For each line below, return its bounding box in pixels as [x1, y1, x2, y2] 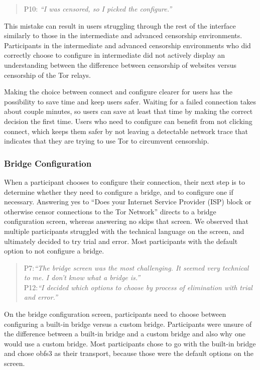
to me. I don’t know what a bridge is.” [24, 272, 141, 283]
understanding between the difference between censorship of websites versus [4, 59, 237, 70]
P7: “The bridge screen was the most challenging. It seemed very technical [24, 262, 249, 273]
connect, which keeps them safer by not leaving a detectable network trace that [4, 126, 248, 136]
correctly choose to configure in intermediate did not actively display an [4, 50, 225, 60]
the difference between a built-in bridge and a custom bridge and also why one [4, 328, 245, 339]
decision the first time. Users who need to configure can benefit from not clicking [4, 115, 252, 126]
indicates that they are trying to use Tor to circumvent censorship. [4, 136, 209, 146]
